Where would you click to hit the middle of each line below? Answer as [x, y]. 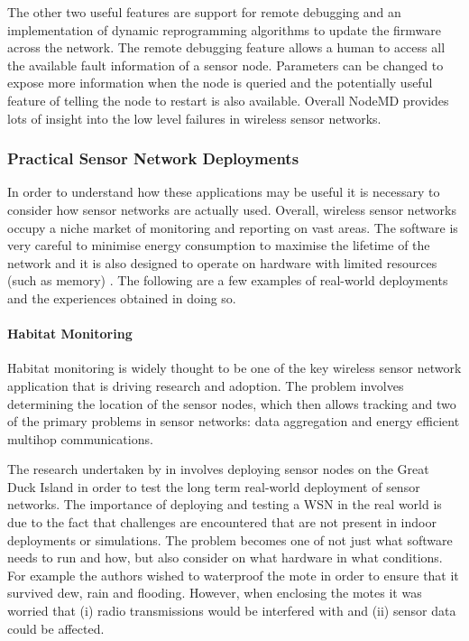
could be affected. [56, 628]
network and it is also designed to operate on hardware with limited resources [222, 262]
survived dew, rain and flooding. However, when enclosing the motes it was [215, 593]
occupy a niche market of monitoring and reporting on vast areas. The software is [233, 227]
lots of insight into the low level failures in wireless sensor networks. [194, 118]
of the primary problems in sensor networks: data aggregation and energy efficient [234, 421]
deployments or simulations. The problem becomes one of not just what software [230, 539]
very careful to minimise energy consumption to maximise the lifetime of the [219, 245]
